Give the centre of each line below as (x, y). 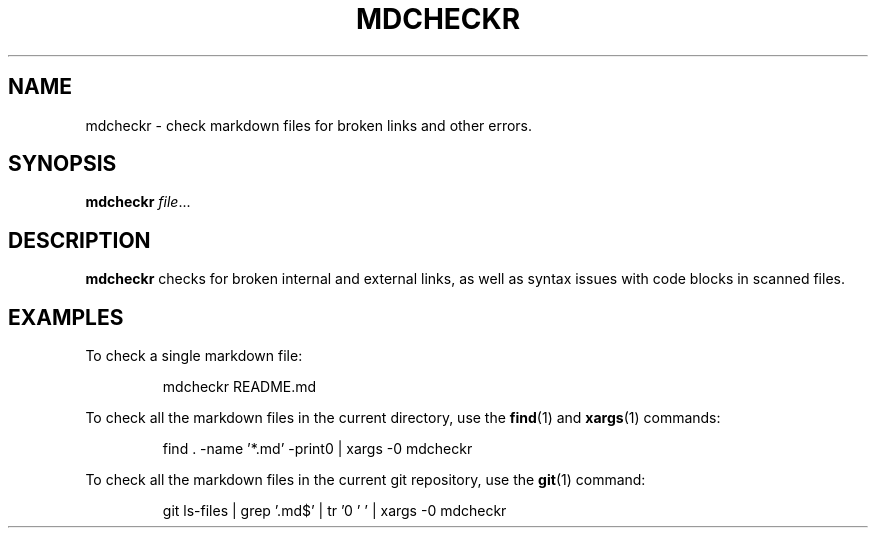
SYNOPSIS (62, 164)
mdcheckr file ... (138, 202)
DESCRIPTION (79, 240)
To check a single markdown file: (194, 356)
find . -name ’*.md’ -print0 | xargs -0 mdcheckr (317, 449)
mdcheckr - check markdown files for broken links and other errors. (309, 125)
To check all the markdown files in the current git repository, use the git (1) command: (365, 480)
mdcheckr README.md (239, 387)
